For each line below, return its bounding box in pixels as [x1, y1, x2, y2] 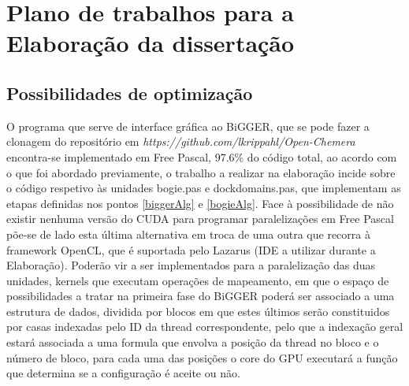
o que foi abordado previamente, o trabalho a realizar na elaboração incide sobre [6, 164, 396, 180]
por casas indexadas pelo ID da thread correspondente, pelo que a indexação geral [6, 318, 403, 335]
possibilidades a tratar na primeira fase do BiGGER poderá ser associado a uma [6, 288, 395, 304]
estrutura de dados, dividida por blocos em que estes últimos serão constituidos [6, 302, 390, 319]
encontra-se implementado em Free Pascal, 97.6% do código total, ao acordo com [6, 148, 397, 165]
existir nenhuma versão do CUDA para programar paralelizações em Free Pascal [6, 210, 394, 227]
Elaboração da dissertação [6, 27, 295, 59]
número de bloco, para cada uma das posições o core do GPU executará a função [6, 349, 398, 366]
